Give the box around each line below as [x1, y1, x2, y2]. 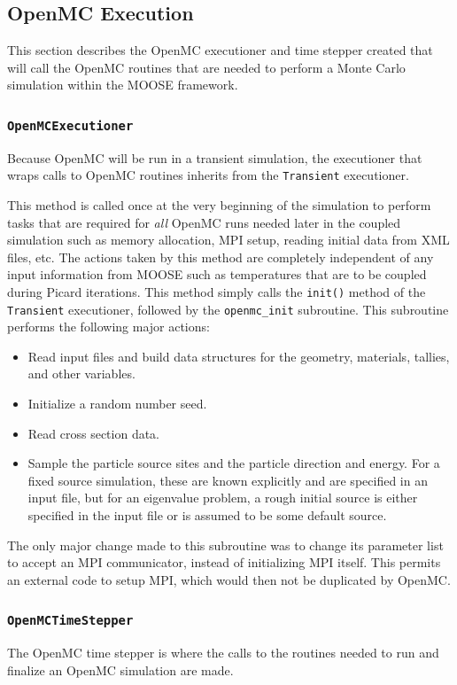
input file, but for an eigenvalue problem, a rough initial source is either [27, 488, 418, 507]
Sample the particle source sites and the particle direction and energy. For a [27, 454, 440, 472]
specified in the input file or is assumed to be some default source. [27, 506, 387, 525]
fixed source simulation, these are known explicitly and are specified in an [27, 471, 428, 489]
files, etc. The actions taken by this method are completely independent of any [7, 247, 434, 266]
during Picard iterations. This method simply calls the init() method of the [7, 282, 426, 300]
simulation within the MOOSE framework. [7, 75, 238, 94]
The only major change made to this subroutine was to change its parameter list [7, 535, 444, 554]
